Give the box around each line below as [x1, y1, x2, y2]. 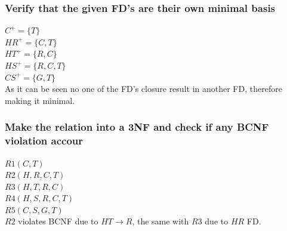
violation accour [5, 133, 84, 148]
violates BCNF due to [18, 215, 98, 227]
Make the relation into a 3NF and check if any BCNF [5, 119, 269, 134]
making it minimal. [5, 94, 75, 106]
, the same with [132, 215, 189, 227]
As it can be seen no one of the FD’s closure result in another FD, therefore [5, 82, 282, 95]
